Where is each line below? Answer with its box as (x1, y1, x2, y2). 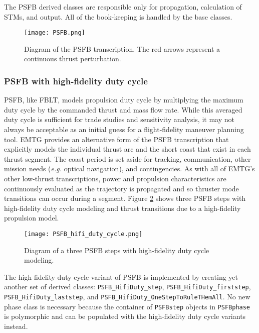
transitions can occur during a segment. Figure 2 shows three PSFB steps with (4, 193, 246, 203)
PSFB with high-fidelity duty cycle (4, 74, 148, 87)
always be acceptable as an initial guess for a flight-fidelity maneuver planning (4, 124, 244, 135)
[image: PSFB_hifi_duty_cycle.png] (24, 230, 143, 238)
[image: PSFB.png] (24, 29, 85, 37)
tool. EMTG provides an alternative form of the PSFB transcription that (4, 134, 229, 144)
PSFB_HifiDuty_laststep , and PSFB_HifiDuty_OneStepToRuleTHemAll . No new (4, 291, 250, 302)
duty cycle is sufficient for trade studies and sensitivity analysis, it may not (4, 114, 234, 125)
